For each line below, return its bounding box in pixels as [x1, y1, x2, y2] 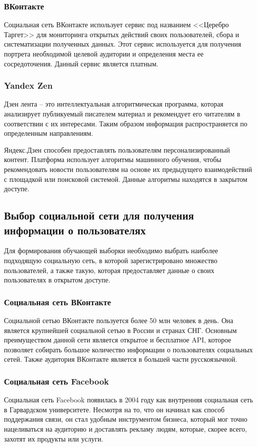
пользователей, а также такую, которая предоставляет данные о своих [4, 265, 214, 275]
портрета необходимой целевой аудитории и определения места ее [4, 49, 204, 58]
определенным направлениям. [4, 128, 93, 138]
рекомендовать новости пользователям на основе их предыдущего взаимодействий [4, 164, 252, 174]
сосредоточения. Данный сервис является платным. [4, 58, 158, 68]
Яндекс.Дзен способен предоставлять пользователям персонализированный [4, 144, 230, 155]
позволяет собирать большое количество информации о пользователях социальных [4, 344, 253, 354]
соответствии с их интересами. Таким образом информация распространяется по [4, 118, 248, 128]
